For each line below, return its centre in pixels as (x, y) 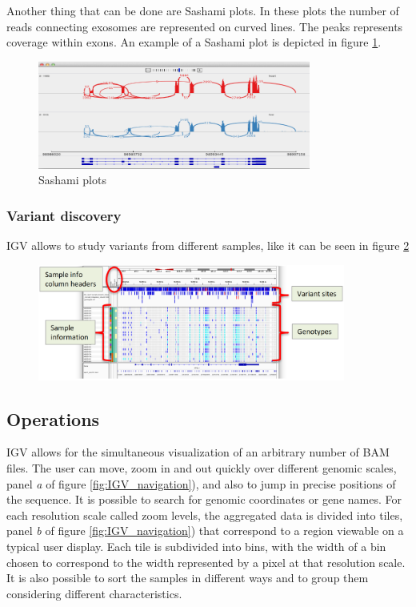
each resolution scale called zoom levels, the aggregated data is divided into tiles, (205, 515)
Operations (53, 418)
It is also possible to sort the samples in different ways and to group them (188, 578)
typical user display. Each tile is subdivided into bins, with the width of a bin (196, 546)
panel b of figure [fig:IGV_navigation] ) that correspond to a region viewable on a (205, 531)
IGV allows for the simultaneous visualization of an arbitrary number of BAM (198, 452)
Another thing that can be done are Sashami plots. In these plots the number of (203, 10)
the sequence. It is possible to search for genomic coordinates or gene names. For (204, 499)
